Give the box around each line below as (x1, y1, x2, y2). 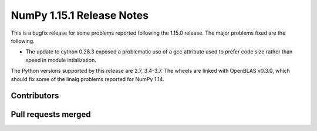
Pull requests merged (11, 109, 91, 120)
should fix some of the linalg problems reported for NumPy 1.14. (11, 75, 164, 82)
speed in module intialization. (25, 56, 96, 63)
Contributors (11, 91, 59, 101)
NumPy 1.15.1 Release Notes (11, 9, 149, 22)
